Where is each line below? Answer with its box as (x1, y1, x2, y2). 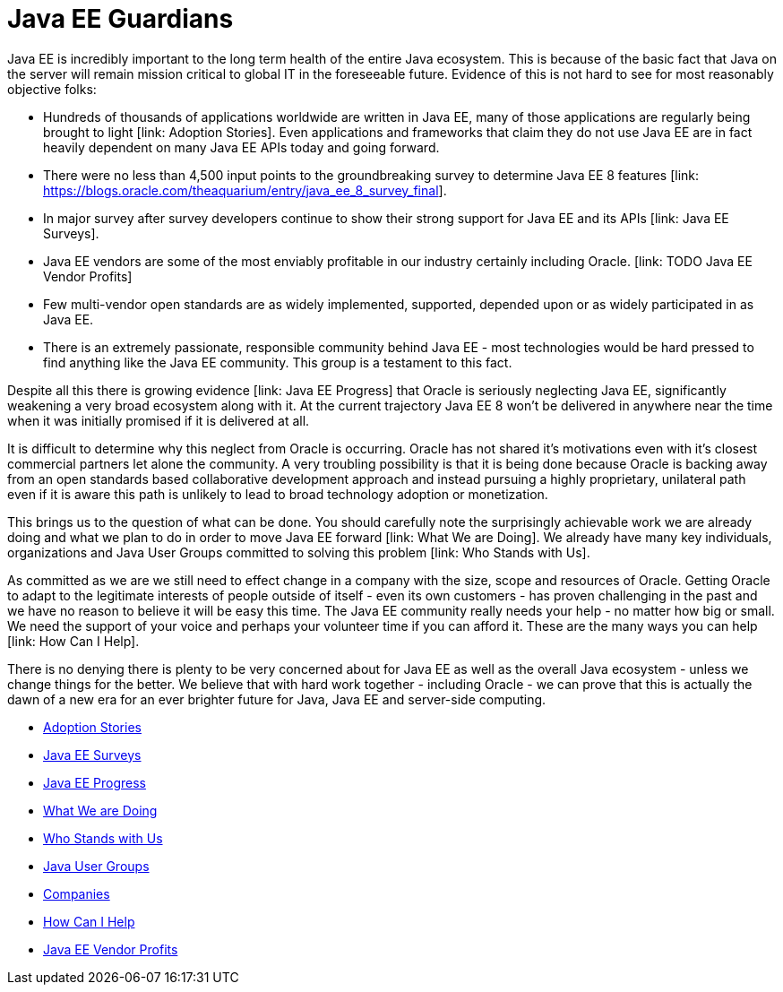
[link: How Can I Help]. (7, 633, 140, 649)
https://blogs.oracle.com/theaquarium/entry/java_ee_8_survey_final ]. (43, 182, 447, 198)
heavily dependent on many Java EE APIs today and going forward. (43, 139, 440, 155)
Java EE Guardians (7, 4, 234, 34)
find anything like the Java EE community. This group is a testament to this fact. (43, 354, 512, 370)
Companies (43, 885, 110, 901)
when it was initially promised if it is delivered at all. (7, 412, 310, 428)
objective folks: (7, 81, 97, 97)
